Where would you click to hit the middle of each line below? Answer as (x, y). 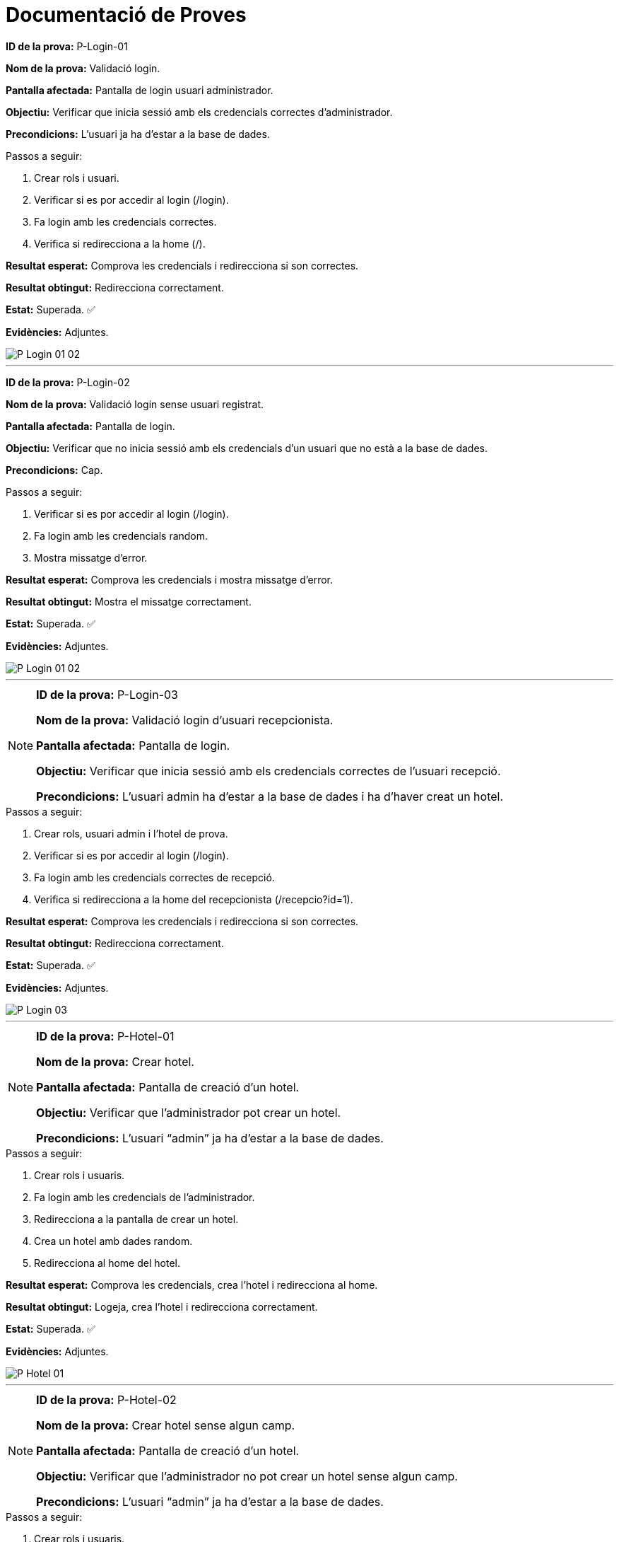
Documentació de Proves (126, 15)
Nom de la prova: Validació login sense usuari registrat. (135, 404)
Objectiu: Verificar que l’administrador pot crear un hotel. (189, 1112)
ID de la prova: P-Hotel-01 (105, 1036)
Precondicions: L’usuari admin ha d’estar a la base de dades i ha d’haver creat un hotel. (270, 796)
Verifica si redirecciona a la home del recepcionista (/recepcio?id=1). (194, 899)
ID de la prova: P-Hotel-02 (106, 1399)
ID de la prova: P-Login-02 (68, 382)
